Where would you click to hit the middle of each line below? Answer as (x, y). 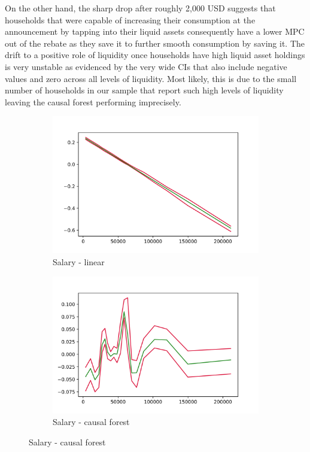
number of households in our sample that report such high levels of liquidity (144, 90)
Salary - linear (79, 262)
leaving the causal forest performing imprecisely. (93, 101)
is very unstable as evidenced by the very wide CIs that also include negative (146, 66)
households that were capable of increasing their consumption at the (130, 19)
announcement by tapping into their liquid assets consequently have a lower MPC (155, 31)
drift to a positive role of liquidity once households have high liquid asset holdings (155, 55)
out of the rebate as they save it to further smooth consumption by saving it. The (155, 43)
